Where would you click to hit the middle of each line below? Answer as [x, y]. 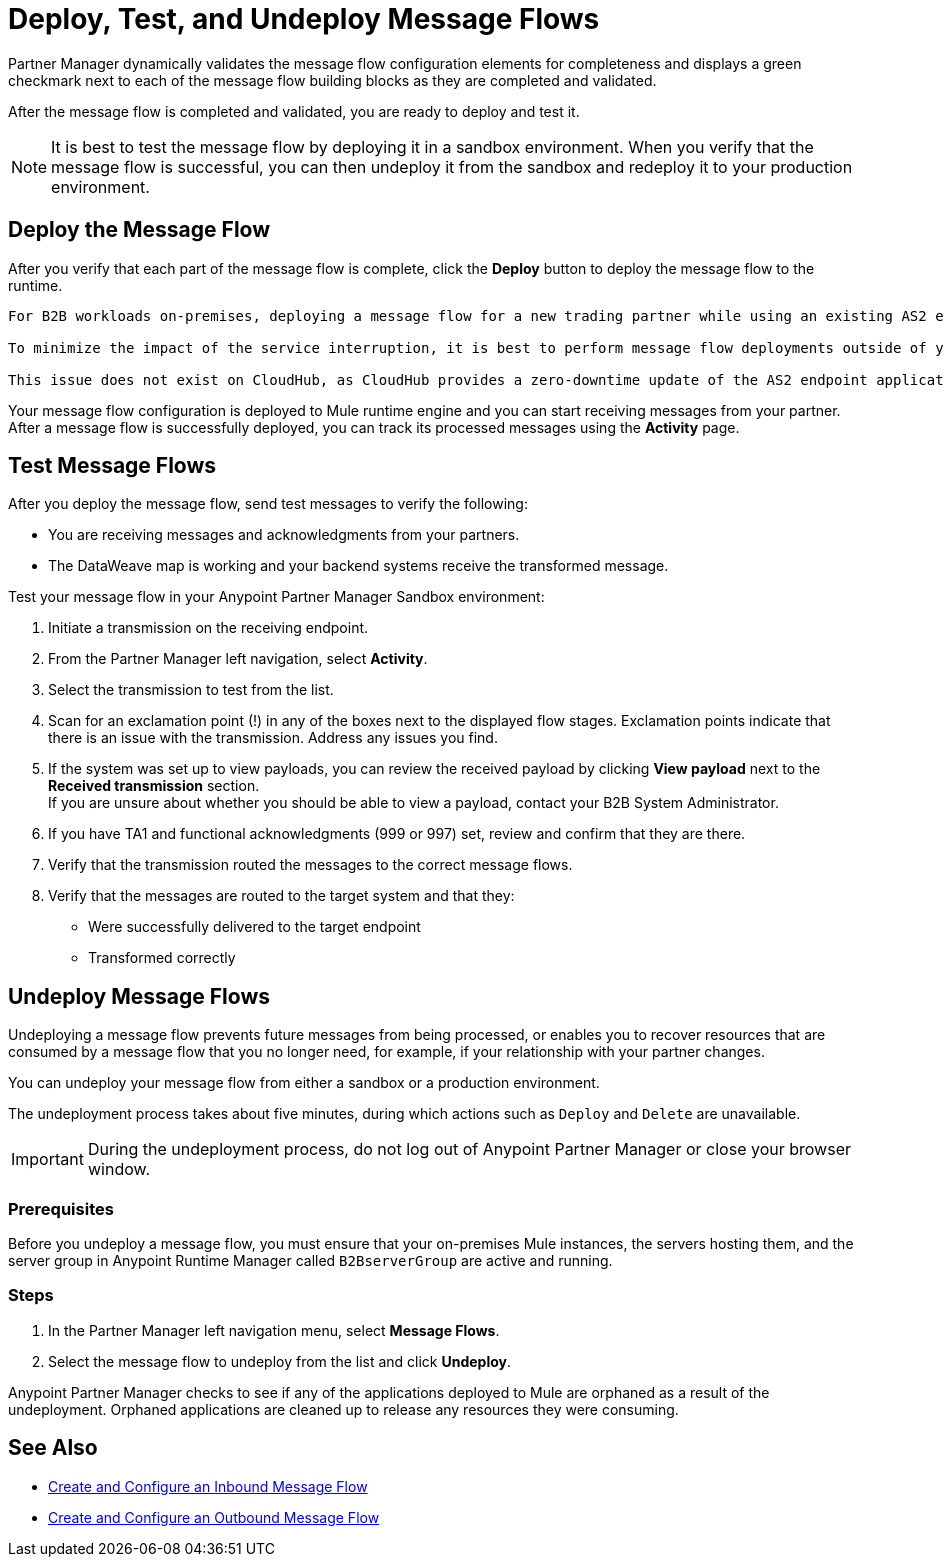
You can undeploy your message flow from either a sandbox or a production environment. [304, 1083]
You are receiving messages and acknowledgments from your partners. [284, 535]
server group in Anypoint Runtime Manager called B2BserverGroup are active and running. [310, 1261]
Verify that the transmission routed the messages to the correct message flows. [310, 865]
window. [119, 1169]
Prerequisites [61, 1208]
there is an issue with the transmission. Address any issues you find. [273, 738]
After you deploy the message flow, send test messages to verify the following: [268, 504]
